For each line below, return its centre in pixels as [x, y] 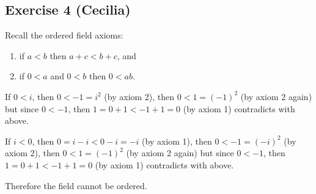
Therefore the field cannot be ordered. [76, 185]
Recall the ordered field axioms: [64, 35]
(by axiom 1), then [177, 141]
